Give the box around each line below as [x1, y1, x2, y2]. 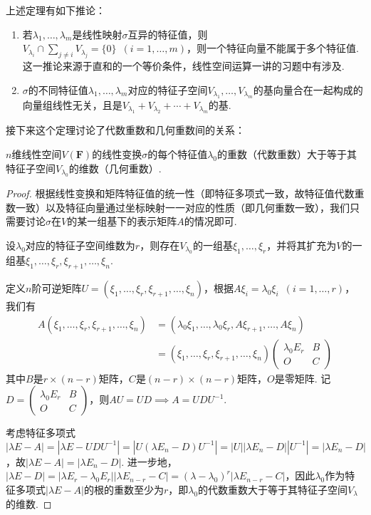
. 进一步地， [121, 454, 177, 469]
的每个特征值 [147, 146, 208, 161]
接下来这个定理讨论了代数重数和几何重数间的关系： [6, 123, 245, 137]
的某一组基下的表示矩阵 [67, 214, 177, 229]
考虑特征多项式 [6, 425, 75, 440]
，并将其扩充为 [266, 237, 337, 252]
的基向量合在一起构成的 [253, 82, 363, 97]
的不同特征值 [28, 82, 88, 97]
